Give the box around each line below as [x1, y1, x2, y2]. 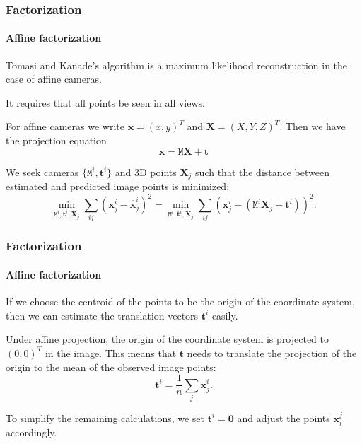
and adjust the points [237, 410, 330, 425]
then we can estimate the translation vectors [6, 308, 199, 322]
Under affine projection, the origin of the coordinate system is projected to [6, 332, 329, 346]
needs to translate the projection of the [187, 345, 357, 360]
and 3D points [115, 164, 177, 179]
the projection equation [6, 133, 107, 148]
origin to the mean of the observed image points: [6, 359, 216, 374]
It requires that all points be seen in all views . [6, 95, 205, 110]
